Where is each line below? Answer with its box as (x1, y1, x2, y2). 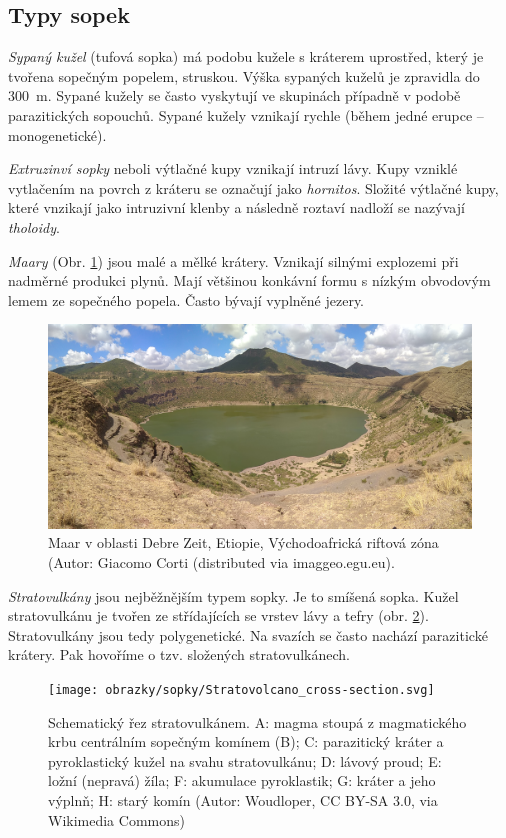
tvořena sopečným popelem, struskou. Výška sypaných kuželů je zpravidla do (8, 65, 480, 86)
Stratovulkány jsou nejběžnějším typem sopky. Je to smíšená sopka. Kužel (8, 585, 459, 606)
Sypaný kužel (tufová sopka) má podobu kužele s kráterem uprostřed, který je (8, 46, 484, 67)
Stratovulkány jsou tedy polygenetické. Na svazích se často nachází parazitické (8, 624, 488, 645)
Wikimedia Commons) (48, 809, 185, 830)
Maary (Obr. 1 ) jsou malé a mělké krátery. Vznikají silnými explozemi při (8, 250, 459, 271)
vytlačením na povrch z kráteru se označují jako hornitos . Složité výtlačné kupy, (8, 177, 499, 198)
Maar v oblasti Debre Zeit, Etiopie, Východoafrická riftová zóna (48, 532, 439, 553)
